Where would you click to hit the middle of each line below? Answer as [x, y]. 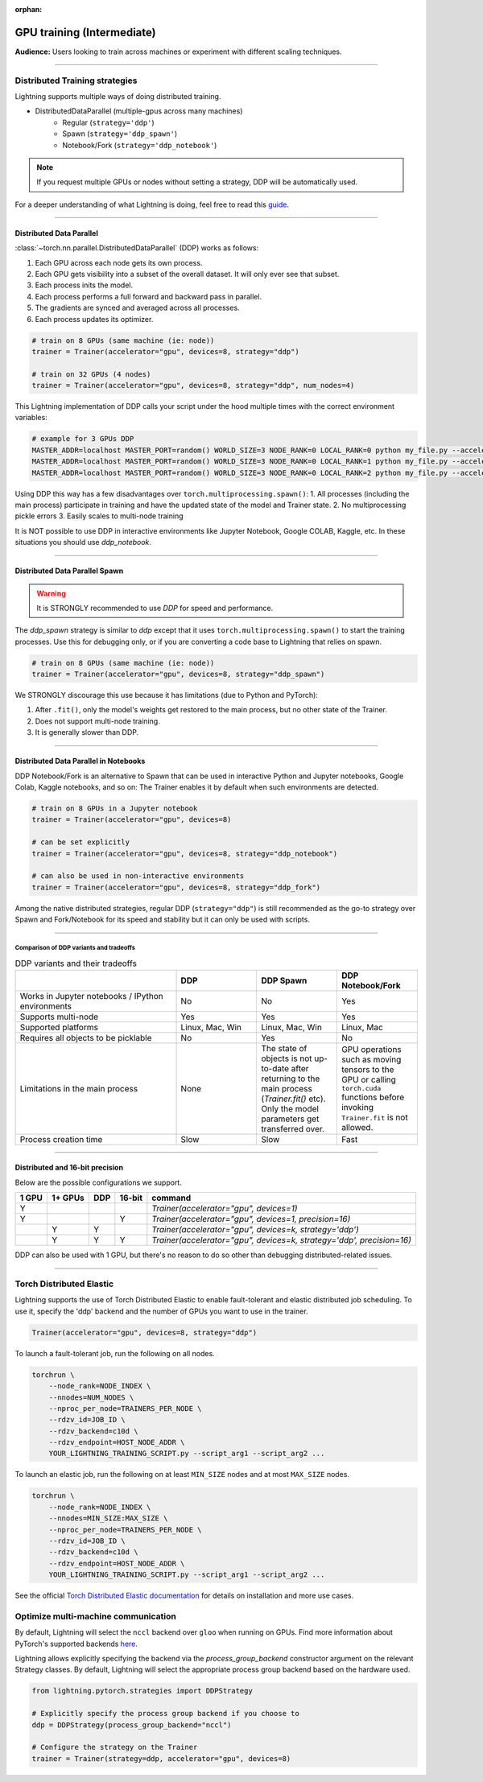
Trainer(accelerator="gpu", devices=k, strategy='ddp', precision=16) [282, 1240]
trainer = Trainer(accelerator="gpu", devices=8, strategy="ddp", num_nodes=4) [193, 386]
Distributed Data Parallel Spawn [69, 571]
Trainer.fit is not [374, 1117]
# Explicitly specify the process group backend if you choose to [165, 1714]
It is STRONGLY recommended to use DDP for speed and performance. [155, 608]
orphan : [29, 9]
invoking [357, 1108]
